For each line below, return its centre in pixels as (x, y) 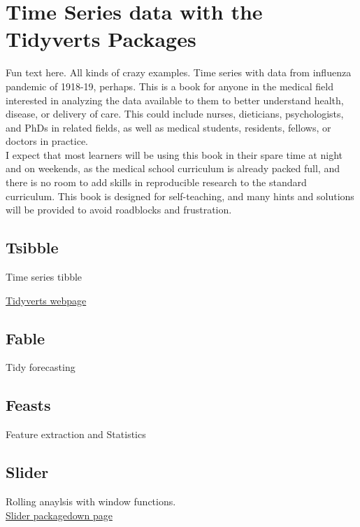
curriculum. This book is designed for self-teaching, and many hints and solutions (180, 196)
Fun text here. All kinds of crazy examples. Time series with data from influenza (179, 72)
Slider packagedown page (59, 515)
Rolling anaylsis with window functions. (91, 501)
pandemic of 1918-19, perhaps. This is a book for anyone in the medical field (170, 86)
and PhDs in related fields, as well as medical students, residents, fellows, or (168, 127)
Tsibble (32, 247)
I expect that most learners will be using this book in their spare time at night (174, 154)
